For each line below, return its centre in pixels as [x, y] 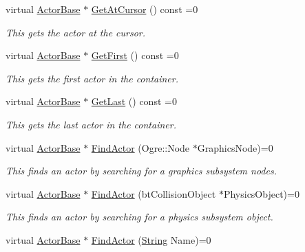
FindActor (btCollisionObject [154, 193]
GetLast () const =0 [134, 101]
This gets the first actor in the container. [92, 78]
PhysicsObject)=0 [261, 193]
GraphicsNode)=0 [235, 147]
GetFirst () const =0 [135, 55]
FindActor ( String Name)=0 [151, 239]
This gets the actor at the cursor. [76, 32]
